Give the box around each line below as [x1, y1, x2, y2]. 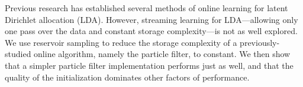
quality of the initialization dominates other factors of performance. [5, 71, 250, 83]
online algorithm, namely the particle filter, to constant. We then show [34, 48, 291, 60]
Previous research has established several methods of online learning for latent [5, 2, 288, 14]
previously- [240, 36, 280, 48]
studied [5, 48, 31, 60]
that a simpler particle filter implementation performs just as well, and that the [5, 59, 294, 71]
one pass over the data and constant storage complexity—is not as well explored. [5, 25, 298, 37]
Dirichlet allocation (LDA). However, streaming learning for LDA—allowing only [5, 13, 298, 25]
